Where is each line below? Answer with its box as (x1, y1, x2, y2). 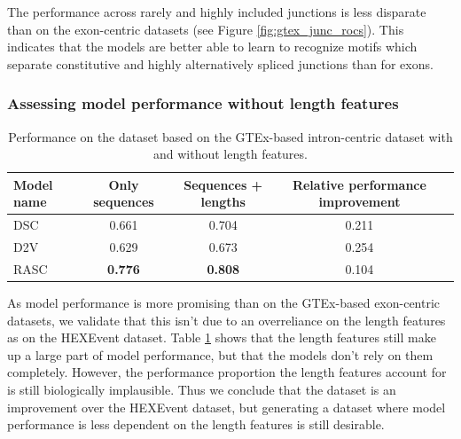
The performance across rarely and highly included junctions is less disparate (7, 3, 426, 20)
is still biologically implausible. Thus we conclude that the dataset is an (7, 380, 396, 398)
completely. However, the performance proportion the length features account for (7, 363, 447, 381)
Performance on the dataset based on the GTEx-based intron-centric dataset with (8, 127, 453, 145)
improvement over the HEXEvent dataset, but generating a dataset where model (7, 397, 446, 416)
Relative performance (292, 175, 426, 193)
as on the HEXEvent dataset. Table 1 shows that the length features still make (7, 328, 436, 347)
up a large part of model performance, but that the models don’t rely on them (7, 345, 434, 364)
